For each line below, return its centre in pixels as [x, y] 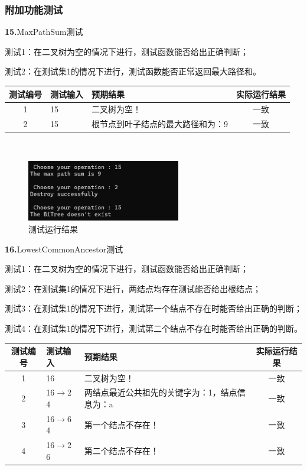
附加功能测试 [34, 9]
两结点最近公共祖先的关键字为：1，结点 [161, 392]
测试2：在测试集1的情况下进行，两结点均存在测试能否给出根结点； [133, 288]
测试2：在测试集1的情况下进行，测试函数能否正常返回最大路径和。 [133, 71]
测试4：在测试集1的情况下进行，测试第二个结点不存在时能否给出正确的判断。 [153, 328]
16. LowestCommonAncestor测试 [64, 249]
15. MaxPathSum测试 [44, 32]
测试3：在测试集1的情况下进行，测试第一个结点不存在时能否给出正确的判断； [153, 308]
